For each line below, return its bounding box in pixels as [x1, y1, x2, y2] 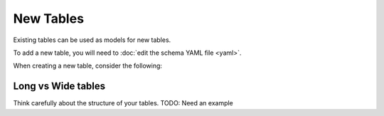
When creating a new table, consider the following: [13, 61, 163, 70]
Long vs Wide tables [13, 80, 106, 93]
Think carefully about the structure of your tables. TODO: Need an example [13, 99, 234, 107]
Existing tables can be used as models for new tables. [13, 36, 171, 44]
